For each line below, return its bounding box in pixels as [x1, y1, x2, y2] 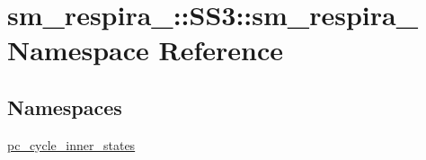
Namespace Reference [7, 31, 283, 68]
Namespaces [7, 93, 122, 120]
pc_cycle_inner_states [7, 135, 136, 154]
